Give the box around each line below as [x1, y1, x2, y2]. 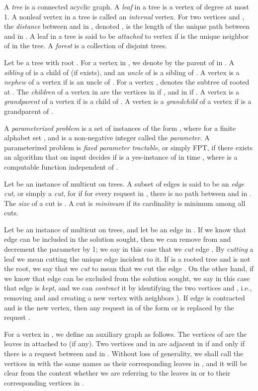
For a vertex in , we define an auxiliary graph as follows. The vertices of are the [4, 328, 247, 339]
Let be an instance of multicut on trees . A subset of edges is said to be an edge [4, 178, 245, 189]
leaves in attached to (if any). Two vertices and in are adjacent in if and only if [4, 338, 245, 349]
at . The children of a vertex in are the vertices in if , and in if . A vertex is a [4, 86, 240, 97]
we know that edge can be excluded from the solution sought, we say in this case [4, 273, 250, 283]
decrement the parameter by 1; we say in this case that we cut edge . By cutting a [4, 244, 254, 254]
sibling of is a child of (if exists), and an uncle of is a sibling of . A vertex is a [4, 67, 240, 77]
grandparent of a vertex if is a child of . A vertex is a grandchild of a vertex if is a [4, 96, 252, 106]
